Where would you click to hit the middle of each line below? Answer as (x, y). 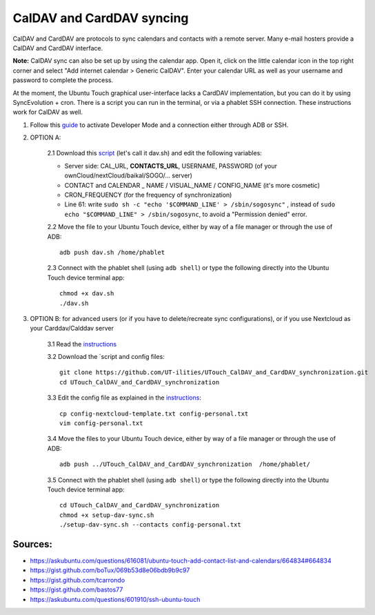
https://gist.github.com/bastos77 (77, 589)
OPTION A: (45, 137)
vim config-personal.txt (101, 423)
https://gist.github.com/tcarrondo (78, 580)
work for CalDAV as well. (48, 112)
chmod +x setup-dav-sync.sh (107, 515)
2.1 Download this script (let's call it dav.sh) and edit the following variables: (154, 153)
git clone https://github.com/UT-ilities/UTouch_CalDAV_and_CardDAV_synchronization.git (214, 372)
